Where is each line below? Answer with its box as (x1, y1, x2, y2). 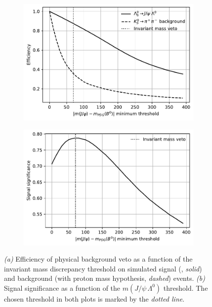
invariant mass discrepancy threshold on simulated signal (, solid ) (4, 263, 202, 273)
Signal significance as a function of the (4, 282, 121, 293)
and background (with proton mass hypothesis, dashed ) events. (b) (4, 273, 205, 283)
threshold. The (163, 282, 208, 293)
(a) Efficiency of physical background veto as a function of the (4, 254, 193, 264)
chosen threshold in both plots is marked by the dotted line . (4, 293, 185, 304)
